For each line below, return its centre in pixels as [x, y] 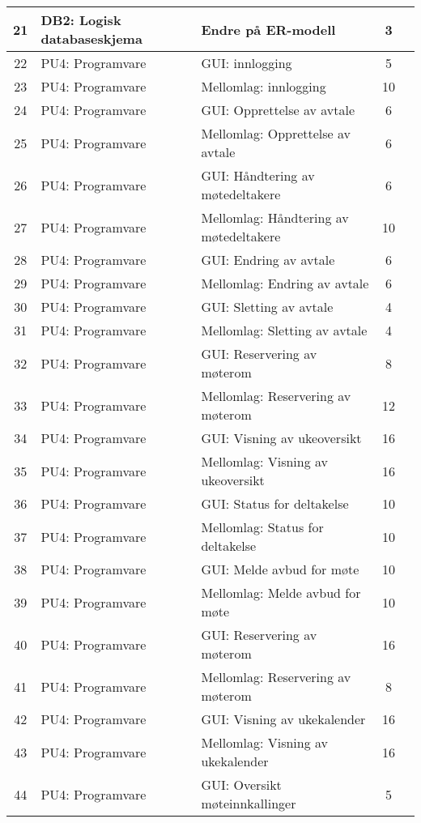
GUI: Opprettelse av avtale [278, 110]
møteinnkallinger [249, 803]
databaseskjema [91, 38]
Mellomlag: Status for [262, 527]
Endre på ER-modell [268, 29]
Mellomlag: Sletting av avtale [284, 330]
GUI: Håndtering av [258, 175]
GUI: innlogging [247, 63]
